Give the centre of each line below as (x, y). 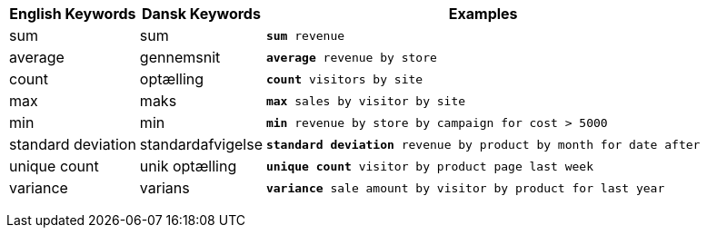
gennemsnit (180, 57)
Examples (483, 14)
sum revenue (305, 35)
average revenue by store (351, 57)
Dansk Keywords (201, 14)
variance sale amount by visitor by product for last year (465, 188)
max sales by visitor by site (366, 101)
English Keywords (73, 14)
